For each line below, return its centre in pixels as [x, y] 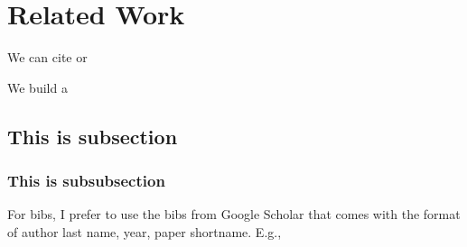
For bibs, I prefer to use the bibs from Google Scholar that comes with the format [234, 214]
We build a [37, 87]
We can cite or [47, 57]
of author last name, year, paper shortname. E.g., [145, 231]
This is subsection [93, 136]
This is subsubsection [86, 181]
